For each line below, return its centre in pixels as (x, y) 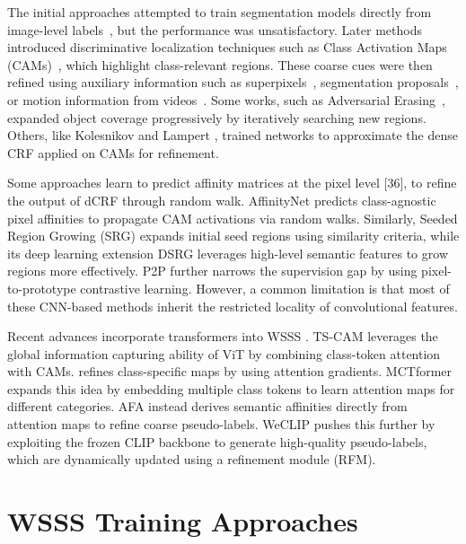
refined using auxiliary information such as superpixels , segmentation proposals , (233, 82)
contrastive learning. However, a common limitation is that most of (265, 288)
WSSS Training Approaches (183, 521)
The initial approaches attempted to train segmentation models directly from (220, 12)
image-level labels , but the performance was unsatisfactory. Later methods (215, 29)
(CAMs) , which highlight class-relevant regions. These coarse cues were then (220, 64)
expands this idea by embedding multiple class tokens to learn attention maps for (231, 388)
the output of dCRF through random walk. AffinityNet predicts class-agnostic (222, 200)
